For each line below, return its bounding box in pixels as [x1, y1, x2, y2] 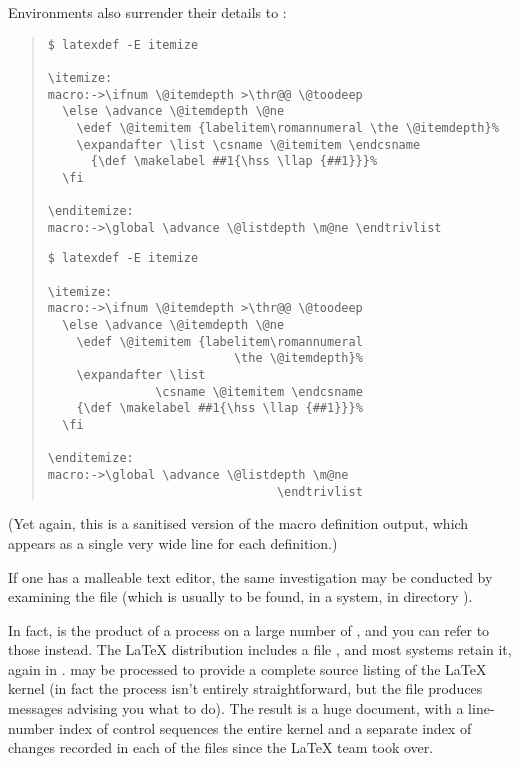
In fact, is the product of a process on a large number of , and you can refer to [8, 619, 490, 640]
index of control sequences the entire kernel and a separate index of [58, 717, 472, 738]
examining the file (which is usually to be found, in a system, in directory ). [8, 586, 473, 607]
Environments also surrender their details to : [8, 2, 287, 22]
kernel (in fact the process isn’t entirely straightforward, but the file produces [8, 678, 483, 699]
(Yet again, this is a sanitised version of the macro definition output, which [8, 513, 469, 534]
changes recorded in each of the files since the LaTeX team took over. [8, 737, 434, 758]
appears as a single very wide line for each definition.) [8, 532, 338, 553]
